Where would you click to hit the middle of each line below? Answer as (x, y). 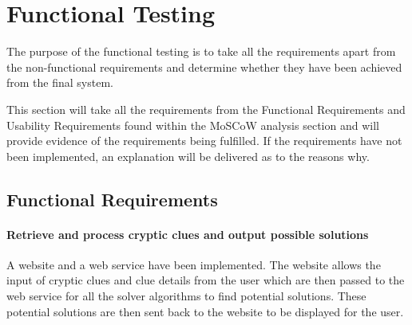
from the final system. (60, 82)
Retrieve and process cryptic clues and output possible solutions (188, 234)
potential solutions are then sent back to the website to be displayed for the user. (205, 311)
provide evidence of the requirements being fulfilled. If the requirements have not (204, 141)
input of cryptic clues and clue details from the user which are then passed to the (206, 280)
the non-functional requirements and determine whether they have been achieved (204, 67)
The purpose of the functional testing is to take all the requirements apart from (201, 51)
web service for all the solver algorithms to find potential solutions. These (186, 296)
